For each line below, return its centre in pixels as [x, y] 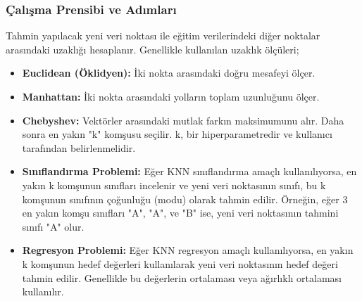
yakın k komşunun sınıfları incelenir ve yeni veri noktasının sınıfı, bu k [174, 185]
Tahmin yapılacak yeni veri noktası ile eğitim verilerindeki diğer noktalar [163, 36]
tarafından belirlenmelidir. [79, 147]
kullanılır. [43, 292]
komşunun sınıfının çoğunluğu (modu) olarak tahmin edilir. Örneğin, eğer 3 [185, 199]
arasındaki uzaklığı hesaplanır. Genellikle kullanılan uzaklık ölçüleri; [152, 49]
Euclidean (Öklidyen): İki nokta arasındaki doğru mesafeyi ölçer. [169, 73]
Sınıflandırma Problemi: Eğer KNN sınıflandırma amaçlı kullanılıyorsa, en [189, 171]
